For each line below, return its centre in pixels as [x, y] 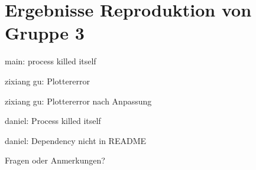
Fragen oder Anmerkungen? [55, 160]
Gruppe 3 [45, 33]
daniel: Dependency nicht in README [76, 140]
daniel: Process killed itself [53, 121]
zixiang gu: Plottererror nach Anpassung [78, 101]
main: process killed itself [51, 61]
